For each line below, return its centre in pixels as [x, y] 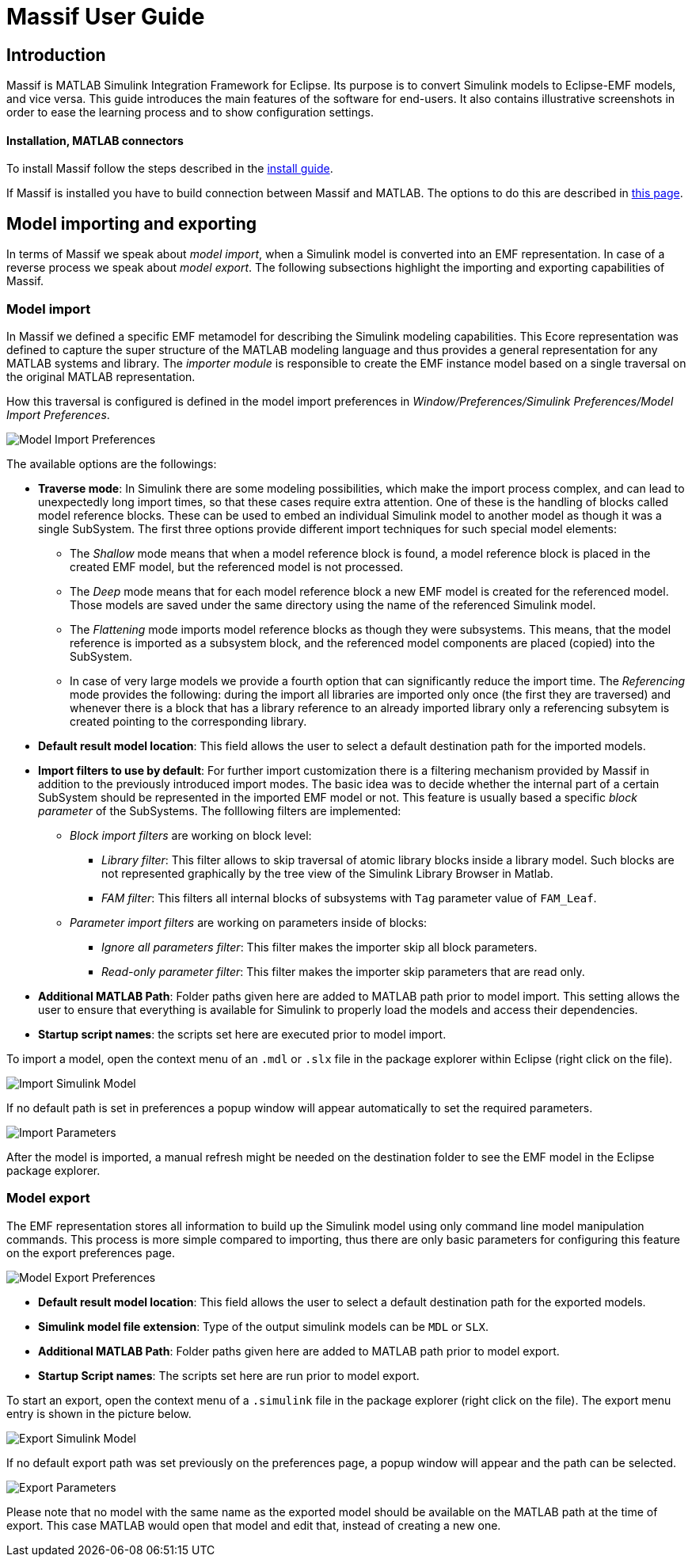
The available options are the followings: [112, 463]
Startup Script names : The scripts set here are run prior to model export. [229, 1375]
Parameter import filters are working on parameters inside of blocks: [249, 922]
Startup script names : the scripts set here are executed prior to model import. [242, 1034]
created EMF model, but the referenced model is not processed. [237, 566]
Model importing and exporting [132, 223]
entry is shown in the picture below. [99, 1413]
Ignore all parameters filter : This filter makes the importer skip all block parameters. [319, 947]
